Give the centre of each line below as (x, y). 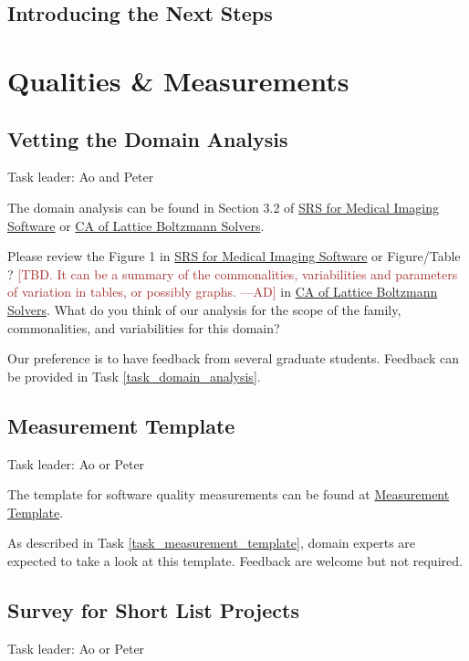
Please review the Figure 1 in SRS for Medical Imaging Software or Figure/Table (234, 256)
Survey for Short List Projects (153, 609)
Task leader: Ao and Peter (81, 177)
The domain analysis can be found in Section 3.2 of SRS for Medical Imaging (223, 207)
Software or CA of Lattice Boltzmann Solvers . (136, 225)
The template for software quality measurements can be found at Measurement (229, 494)
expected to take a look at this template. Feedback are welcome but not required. (235, 560)
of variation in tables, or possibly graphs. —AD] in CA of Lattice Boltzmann (223, 292)
